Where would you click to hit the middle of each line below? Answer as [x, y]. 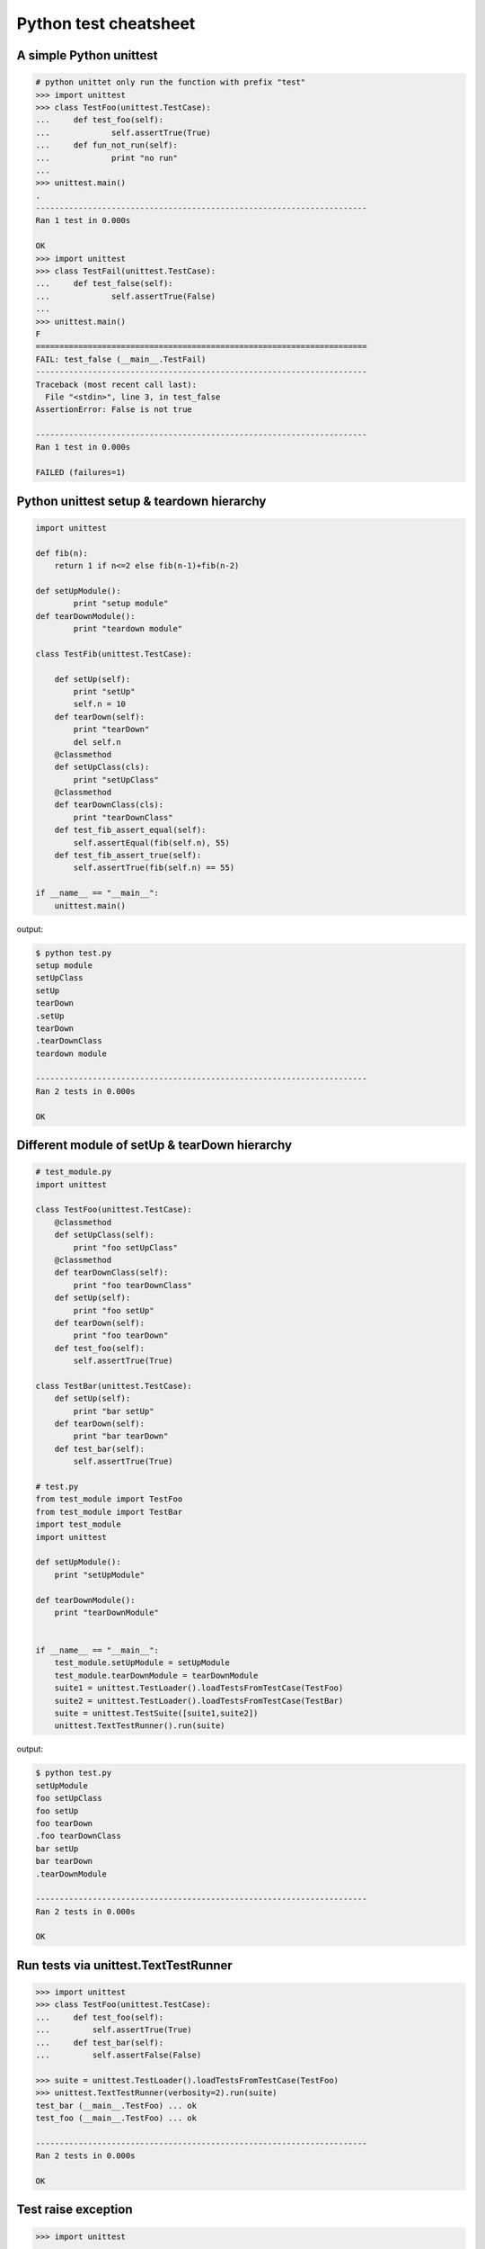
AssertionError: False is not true [114, 410]
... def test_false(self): [105, 284]
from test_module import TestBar [109, 1512]
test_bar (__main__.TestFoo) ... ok [116, 2106]
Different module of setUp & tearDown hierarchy [154, 1146]
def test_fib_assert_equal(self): [130, 830]
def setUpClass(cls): [102, 767]
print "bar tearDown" [121, 1436]
